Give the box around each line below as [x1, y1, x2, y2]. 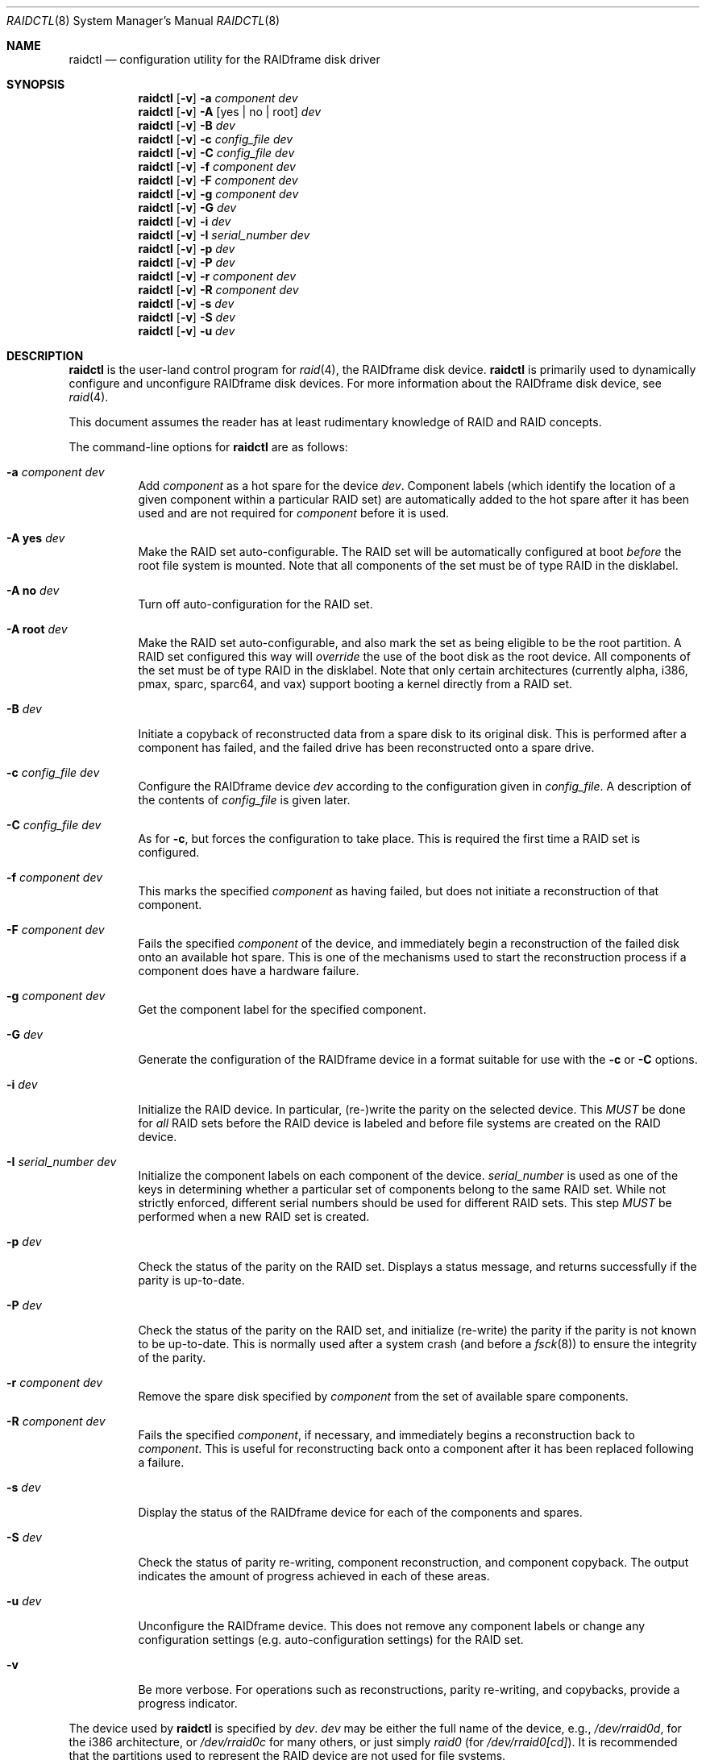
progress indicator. [138, 1696, 238, 1710]
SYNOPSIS [6, 77, 65, 91]
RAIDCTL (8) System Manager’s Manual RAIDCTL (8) [6, 14, 280, 27]
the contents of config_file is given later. [138, 793, 351, 807]
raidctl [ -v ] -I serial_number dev [138, 228, 310, 242]
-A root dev [6, 622, 68, 636]
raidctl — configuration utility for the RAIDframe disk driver [69, 52, 380, 66]
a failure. [138, 1455, 185, 1469]
